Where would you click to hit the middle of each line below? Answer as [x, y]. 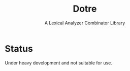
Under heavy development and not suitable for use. [59, 63]
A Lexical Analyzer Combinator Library [85, 23]
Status [19, 48]
